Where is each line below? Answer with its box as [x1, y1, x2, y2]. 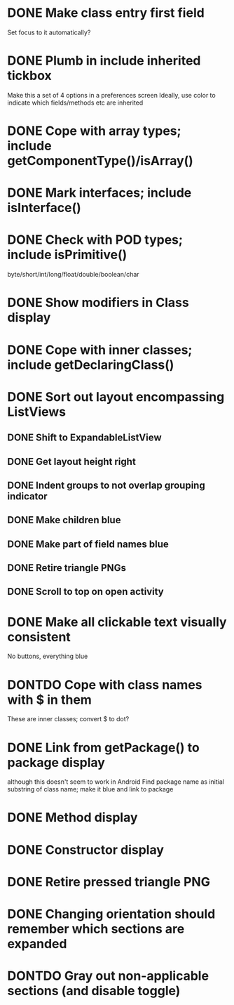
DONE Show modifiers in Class [7, 295, 189, 310]
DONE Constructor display [7, 841, 165, 858]
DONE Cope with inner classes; [7, 342, 193, 357]
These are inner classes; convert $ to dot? [7, 715, 130, 723]
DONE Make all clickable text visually [7, 614, 227, 630]
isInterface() [7, 200, 82, 216]
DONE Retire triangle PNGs [7, 562, 126, 574]
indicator [7, 490, 48, 502]
